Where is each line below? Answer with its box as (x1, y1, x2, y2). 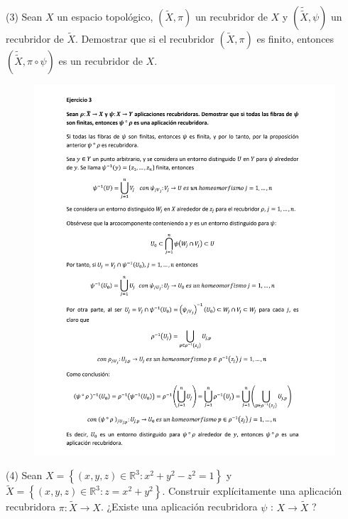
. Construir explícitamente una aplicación (162, 483, 342, 498)
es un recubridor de (58, 53, 143, 68)
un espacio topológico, (57, 9, 153, 23)
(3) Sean (6, 9, 43, 23)
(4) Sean (6, 468, 43, 483)
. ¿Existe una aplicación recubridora (100, 499, 258, 514)
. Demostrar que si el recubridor (75, 31, 214, 46)
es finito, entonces (256, 31, 335, 46)
